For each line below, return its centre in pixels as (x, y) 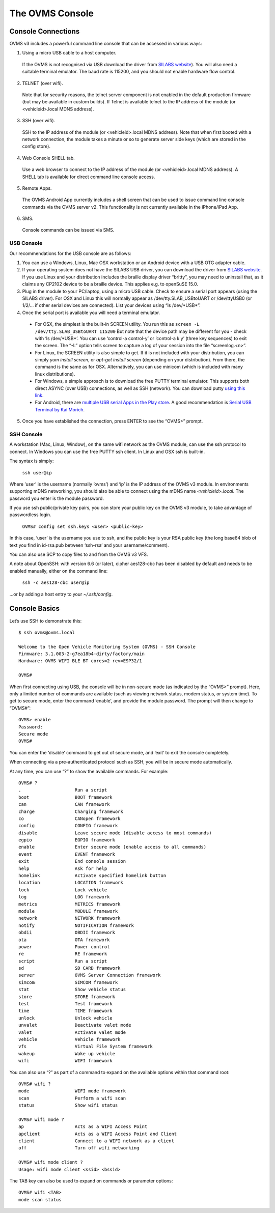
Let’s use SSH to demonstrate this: (46, 620)
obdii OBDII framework (67, 933)
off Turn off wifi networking (79, 1148)
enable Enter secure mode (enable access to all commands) (113, 847)
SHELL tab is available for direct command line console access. (89, 177)
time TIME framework (66, 1011)
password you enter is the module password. (57, 498)
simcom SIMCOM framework (68, 982)
